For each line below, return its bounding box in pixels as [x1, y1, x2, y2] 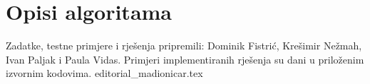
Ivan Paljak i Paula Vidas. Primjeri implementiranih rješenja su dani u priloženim [6, 52, 364, 66]
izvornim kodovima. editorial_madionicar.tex [6, 66, 203, 80]
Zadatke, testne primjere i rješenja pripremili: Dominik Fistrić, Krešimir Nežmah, [6, 38, 362, 53]
